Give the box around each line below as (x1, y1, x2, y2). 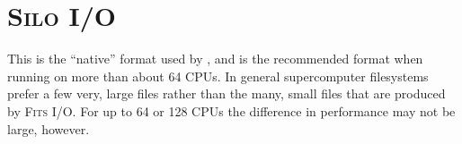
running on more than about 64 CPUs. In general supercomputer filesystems (7, 66, 429, 85)
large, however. (7, 119, 90, 138)
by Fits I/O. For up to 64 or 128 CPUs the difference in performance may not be (7, 101, 456, 120)
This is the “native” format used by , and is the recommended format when (7, 49, 423, 68)
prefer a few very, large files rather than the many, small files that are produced (7, 84, 446, 103)
